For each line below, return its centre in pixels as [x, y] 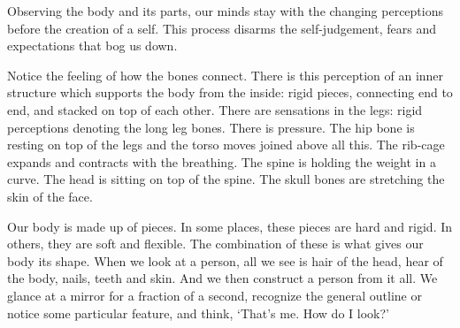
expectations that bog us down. [92, 46]
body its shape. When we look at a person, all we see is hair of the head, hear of [225, 260]
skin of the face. [50, 196]
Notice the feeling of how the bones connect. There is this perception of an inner [226, 75]
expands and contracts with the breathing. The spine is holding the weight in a [222, 161]
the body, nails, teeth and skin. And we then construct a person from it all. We [222, 278]
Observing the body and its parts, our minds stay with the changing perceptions [225, 11]
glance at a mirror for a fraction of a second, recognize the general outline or [215, 295]
